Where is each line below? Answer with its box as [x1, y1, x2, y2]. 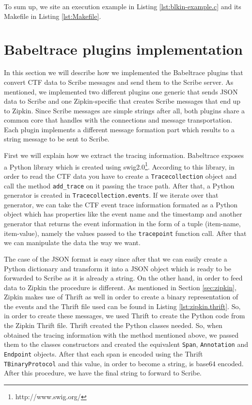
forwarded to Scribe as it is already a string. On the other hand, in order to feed [4, 273, 243, 283]
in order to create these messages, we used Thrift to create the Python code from [4, 311, 245, 321]
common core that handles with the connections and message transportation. [4, 115, 233, 125]
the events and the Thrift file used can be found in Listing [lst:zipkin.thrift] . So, [4, 301, 241, 311]
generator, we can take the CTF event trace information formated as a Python [4, 199, 238, 209]
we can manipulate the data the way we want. [4, 237, 141, 248]
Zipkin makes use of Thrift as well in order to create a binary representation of [4, 292, 238, 302]
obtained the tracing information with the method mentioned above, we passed [4, 329, 239, 340]
